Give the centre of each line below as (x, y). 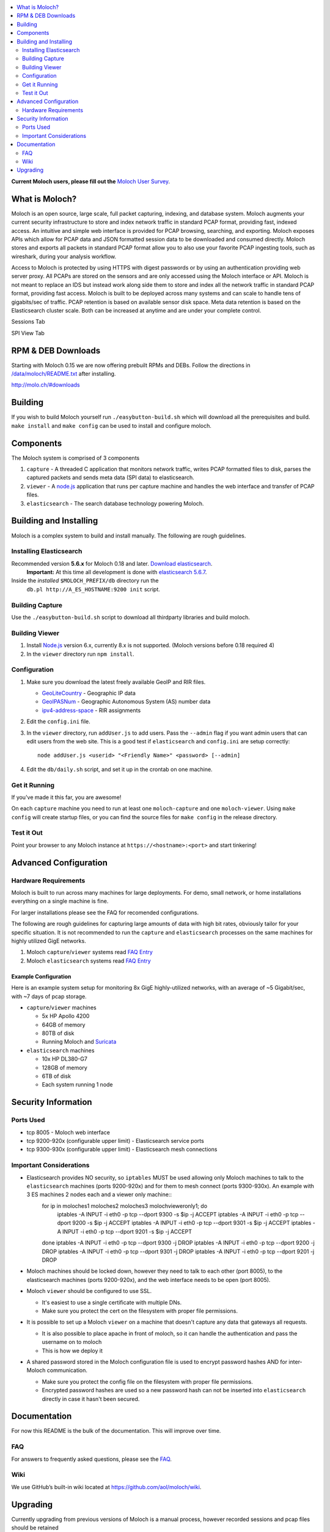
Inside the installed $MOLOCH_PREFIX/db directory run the (85, 581)
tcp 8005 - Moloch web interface (68, 1132)
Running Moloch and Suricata (79, 1042)
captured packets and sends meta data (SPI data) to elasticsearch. (111, 477)
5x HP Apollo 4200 (66, 1016)
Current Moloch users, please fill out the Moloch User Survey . (91, 181)
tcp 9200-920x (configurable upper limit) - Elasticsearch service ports (115, 1140)
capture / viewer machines (62, 1007)
